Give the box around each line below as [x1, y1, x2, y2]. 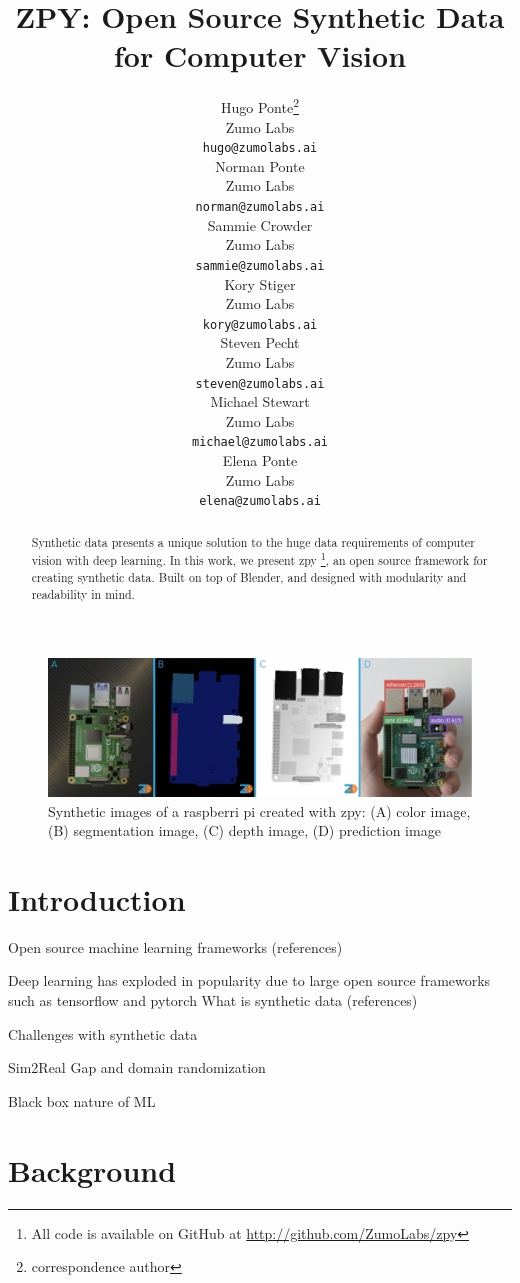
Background [8, 1149, 177, 1190]
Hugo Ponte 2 [221, 94, 299, 117]
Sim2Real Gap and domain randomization [8, 1057, 266, 1078]
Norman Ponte [215, 155, 305, 176]
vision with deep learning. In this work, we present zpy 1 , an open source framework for [31, 549, 488, 569]
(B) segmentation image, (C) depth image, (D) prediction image [48, 820, 441, 841]
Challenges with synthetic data [8, 1023, 198, 1044]
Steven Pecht [220, 332, 300, 353]
